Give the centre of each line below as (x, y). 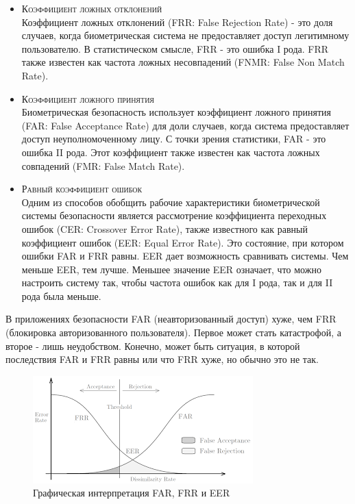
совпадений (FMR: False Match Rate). (103, 165)
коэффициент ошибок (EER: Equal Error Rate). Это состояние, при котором (183, 242)
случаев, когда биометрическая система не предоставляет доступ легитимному (185, 35)
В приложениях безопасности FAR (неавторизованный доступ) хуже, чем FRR (171, 319)
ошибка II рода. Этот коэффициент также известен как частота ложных (171, 152)
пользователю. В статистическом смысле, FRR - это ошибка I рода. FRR (175, 48)
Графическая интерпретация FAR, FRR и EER (132, 493)
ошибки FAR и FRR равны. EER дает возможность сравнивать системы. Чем (185, 256)
